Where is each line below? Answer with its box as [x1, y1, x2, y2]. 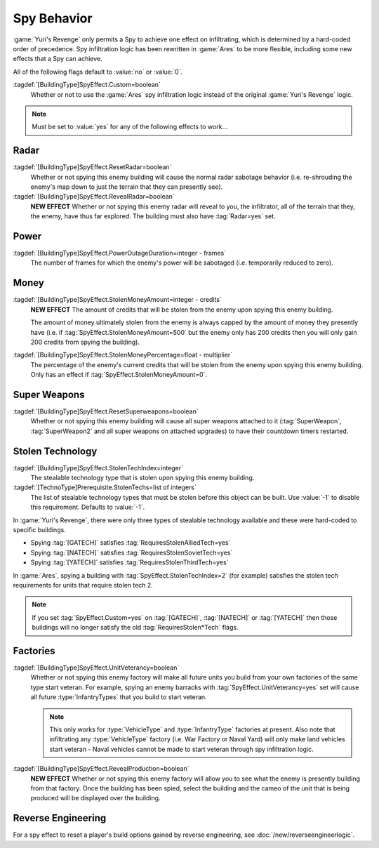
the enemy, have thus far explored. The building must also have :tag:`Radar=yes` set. [30, 212, 277, 220]
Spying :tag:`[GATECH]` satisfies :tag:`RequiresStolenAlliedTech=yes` [30, 538, 231, 547]
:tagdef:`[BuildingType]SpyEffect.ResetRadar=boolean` [13, 163, 172, 171]
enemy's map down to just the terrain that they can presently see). [30, 183, 223, 191]
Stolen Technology [13, 445, 98, 457]
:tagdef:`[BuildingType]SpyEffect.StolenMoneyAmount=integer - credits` [13, 296, 222, 304]
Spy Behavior [13, 11, 93, 26]
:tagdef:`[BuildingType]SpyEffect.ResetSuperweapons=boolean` [13, 407, 199, 416]
